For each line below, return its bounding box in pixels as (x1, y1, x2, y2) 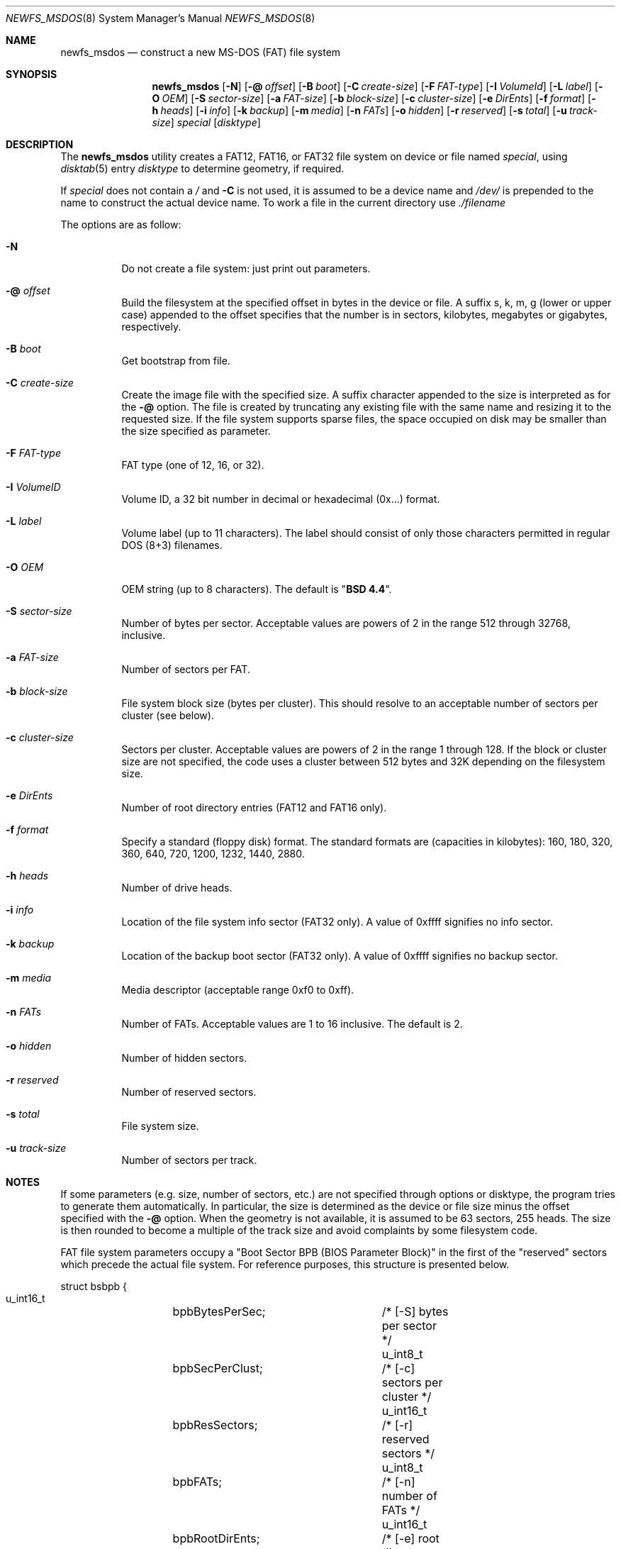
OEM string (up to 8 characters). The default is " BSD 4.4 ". (121, 583, 392, 595)
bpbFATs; (172, 1475, 223, 1489)
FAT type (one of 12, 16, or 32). (121, 459, 264, 471)
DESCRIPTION (6, 138, 74, 150)
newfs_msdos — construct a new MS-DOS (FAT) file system (60, 46, 341, 58)
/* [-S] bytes (381, 1304, 449, 1318)
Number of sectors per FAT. (121, 663, 250, 675)
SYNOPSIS (6, 68, 57, 80)
